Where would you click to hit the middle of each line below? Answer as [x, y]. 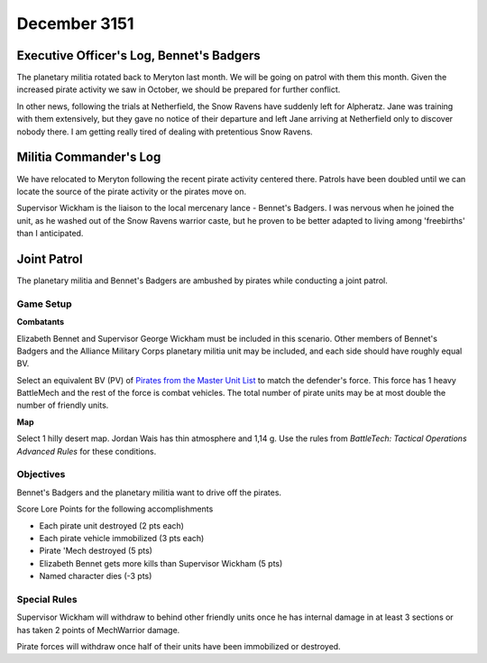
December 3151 [75, 23]
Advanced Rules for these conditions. [87, 451]
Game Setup [44, 304]
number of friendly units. [63, 405]
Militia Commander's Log [89, 157]
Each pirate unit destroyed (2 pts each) [112, 525]
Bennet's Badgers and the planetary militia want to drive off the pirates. [149, 493]
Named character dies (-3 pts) [96, 576]
